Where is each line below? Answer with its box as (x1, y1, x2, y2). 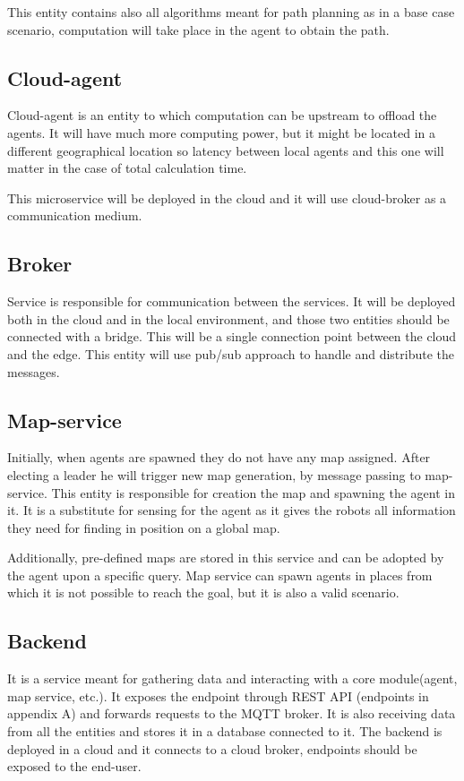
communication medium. (7, 206, 142, 225)
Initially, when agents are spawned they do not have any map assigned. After (7, 448, 431, 467)
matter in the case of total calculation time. (7, 159, 247, 177)
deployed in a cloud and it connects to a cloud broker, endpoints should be (7, 739, 417, 758)
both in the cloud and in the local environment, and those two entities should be (7, 309, 450, 328)
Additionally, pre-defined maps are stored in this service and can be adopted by (7, 548, 444, 567)
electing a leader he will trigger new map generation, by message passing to (7, 465, 421, 484)
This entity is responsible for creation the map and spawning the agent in (51, 483, 455, 502)
